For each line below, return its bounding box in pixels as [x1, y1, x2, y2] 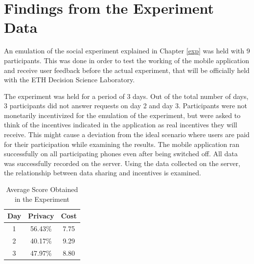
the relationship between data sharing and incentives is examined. [4, 168, 201, 178]
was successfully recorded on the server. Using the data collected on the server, [4, 158, 240, 168]
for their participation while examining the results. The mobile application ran [4, 139, 240, 149]
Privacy [28, 211, 54, 221]
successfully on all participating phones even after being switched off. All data [4, 148, 238, 159]
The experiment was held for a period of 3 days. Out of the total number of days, [4, 91, 249, 101]
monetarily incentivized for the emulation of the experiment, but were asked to [4, 110, 241, 120]
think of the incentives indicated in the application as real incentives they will [4, 120, 237, 130]
